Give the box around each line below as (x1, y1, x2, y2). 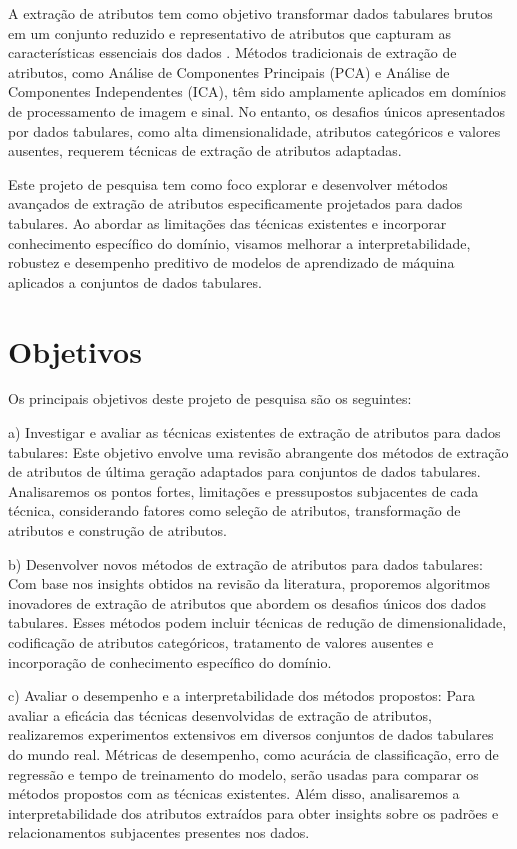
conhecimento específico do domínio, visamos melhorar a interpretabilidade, (8, 232, 471, 253)
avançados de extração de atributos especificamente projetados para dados (8, 193, 463, 214)
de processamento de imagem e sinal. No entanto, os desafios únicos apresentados (8, 100, 505, 121)
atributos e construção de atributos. (8, 520, 227, 540)
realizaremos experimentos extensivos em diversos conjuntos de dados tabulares (8, 724, 494, 745)
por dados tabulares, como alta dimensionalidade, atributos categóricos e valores (8, 120, 501, 141)
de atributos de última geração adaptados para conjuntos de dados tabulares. (8, 461, 481, 482)
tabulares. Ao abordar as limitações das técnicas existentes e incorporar (8, 212, 447, 233)
